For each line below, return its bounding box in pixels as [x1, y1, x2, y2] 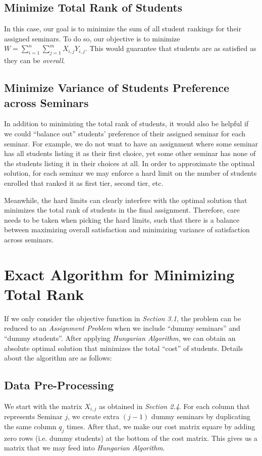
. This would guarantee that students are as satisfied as [85, 43, 256, 54]
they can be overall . [4, 55, 65, 66]
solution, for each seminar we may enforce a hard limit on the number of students [4, 168, 257, 178]
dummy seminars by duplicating [151, 411, 251, 422]
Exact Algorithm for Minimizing [4, 264, 235, 284]
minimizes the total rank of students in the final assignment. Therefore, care [4, 205, 240, 215]
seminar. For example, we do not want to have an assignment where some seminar [4, 138, 258, 148]
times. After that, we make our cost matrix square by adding [66, 421, 255, 432]
